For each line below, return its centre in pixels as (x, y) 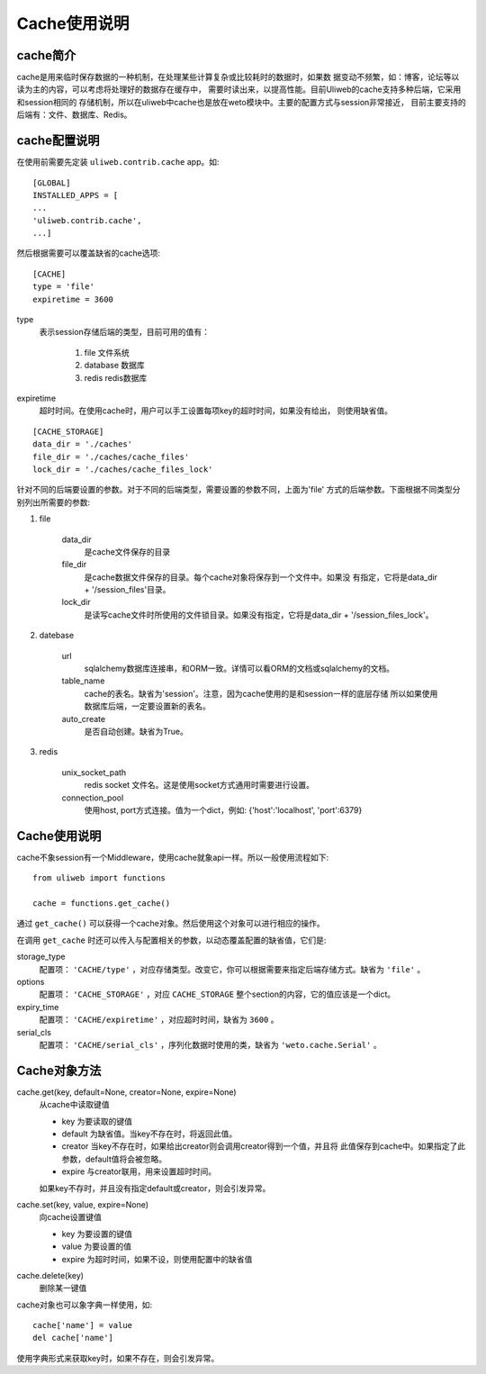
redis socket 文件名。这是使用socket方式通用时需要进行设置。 (199, 785)
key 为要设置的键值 (97, 1234)
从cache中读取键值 (74, 1105)
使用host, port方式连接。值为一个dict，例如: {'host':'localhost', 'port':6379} (223, 809)
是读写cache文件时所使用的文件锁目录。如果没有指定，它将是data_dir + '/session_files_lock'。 (259, 615)
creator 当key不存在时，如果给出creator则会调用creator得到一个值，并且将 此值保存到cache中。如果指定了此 (264, 1146)
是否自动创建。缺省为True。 (136, 731)
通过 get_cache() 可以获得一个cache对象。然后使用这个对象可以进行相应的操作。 (171, 924)
